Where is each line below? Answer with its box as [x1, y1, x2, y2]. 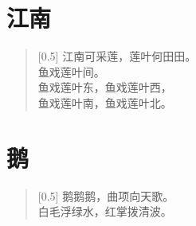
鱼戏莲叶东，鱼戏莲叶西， [37, 79, 172, 95]
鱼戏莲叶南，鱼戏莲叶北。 [37, 94, 172, 111]
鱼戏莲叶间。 [37, 63, 105, 80]
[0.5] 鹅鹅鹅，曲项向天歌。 [37, 187, 174, 204]
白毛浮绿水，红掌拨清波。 [37, 203, 172, 220]
